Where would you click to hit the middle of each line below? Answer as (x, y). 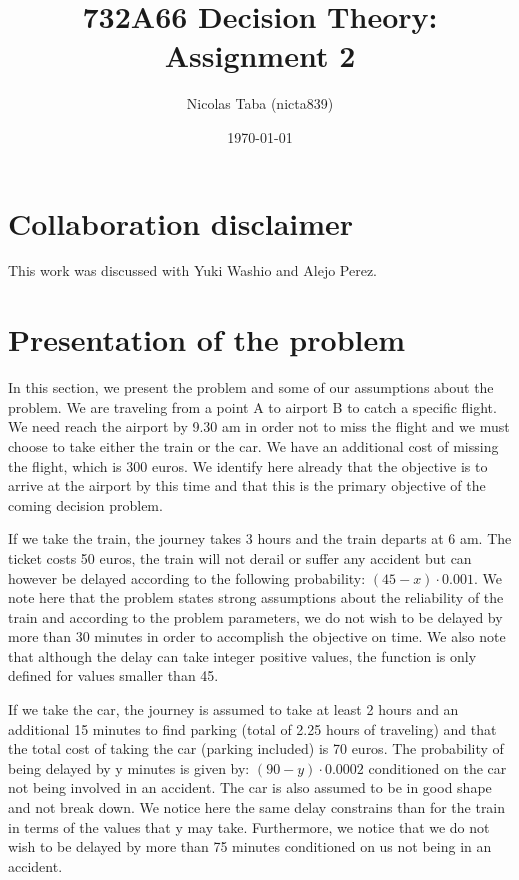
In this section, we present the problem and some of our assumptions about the (251, 387)
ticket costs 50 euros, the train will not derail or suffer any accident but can (240, 557)
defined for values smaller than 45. (113, 675)
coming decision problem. (85, 504)
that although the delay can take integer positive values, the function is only (242, 655)
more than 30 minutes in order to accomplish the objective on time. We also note (257, 636)
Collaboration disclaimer (181, 222)
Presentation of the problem (207, 339)
